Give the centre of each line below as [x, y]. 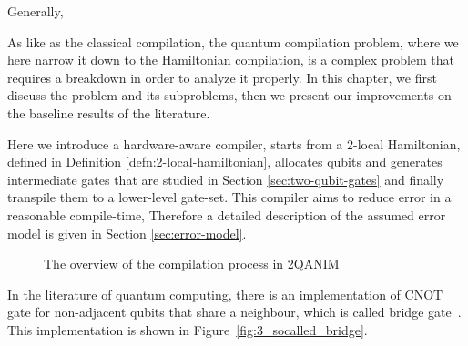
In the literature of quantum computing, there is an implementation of [204, 294]
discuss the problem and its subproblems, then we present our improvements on [229, 95]
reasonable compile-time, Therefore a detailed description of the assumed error [227, 214]
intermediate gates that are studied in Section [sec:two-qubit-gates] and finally [226, 179]
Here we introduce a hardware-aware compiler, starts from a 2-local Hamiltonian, [234, 143]
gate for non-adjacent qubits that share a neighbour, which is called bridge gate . [234, 312]
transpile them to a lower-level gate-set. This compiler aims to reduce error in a [229, 197]
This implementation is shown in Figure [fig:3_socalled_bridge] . [188, 329]
